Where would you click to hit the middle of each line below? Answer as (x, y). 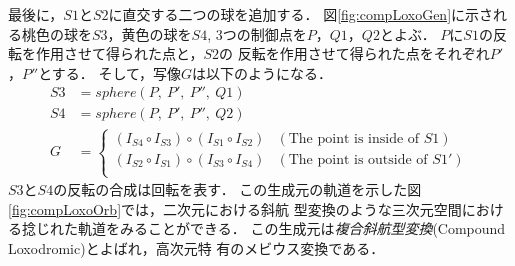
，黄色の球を (149, 33)
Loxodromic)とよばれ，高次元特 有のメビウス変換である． (196, 247)
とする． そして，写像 (109, 72)
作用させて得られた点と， (119, 53)
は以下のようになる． (262, 72)
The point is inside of (354, 138)
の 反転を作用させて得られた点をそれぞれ (354, 53)
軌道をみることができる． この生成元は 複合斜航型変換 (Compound (291, 228)
